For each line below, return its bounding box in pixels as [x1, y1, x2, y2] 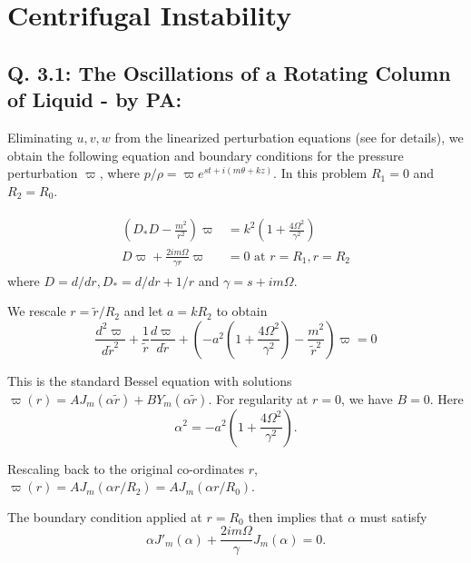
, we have [341, 389, 393, 408]
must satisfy [359, 507, 427, 526]
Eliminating [7, 127, 73, 146]
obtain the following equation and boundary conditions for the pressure [7, 145, 404, 164]
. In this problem [273, 163, 368, 183]
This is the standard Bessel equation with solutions [7, 370, 292, 390]
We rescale [7, 301, 66, 321]
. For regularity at [208, 389, 309, 408]
